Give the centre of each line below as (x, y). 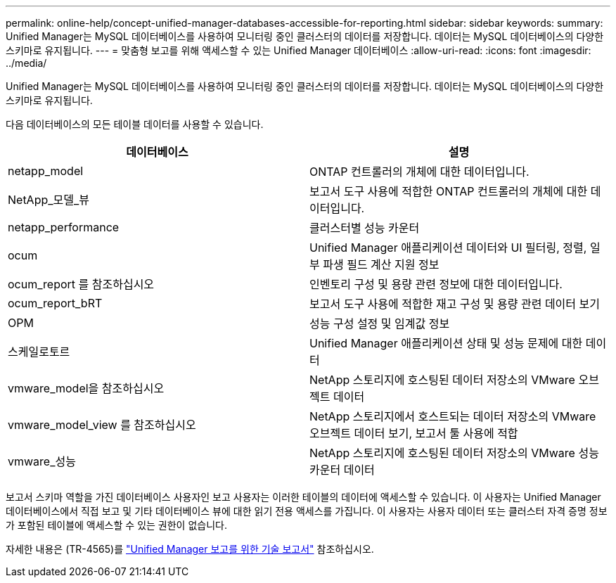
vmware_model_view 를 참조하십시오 (102, 425)
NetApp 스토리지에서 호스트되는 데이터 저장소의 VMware (453, 416)
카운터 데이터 (342, 470)
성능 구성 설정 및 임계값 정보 (380, 323)
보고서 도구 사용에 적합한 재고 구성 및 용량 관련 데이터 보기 (455, 304)
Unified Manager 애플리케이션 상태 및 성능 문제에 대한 (446, 343)
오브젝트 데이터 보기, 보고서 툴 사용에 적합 (414, 433)
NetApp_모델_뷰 (49, 200)
